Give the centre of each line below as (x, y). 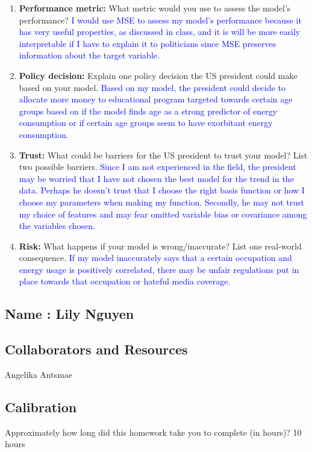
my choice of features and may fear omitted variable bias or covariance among (163, 214)
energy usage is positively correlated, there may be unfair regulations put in (159, 269)
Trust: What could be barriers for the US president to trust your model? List (163, 155)
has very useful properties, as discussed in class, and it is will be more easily (160, 32)
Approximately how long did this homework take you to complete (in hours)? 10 (153, 432)
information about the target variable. (89, 55)
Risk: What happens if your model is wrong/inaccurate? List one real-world (160, 246)
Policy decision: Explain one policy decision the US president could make (158, 75)
